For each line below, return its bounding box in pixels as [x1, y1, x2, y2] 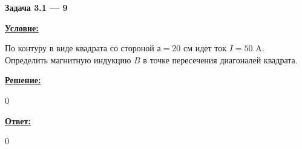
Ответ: [5, 114, 31, 127]
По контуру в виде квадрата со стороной [5, 42, 154, 54]
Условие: [5, 21, 39, 34]
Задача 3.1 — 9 [5, 1, 68, 13]
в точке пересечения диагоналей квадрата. [143, 53, 298, 66]
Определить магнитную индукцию [5, 53, 131, 66]
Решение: [5, 74, 41, 86]
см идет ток [183, 42, 227, 54]
